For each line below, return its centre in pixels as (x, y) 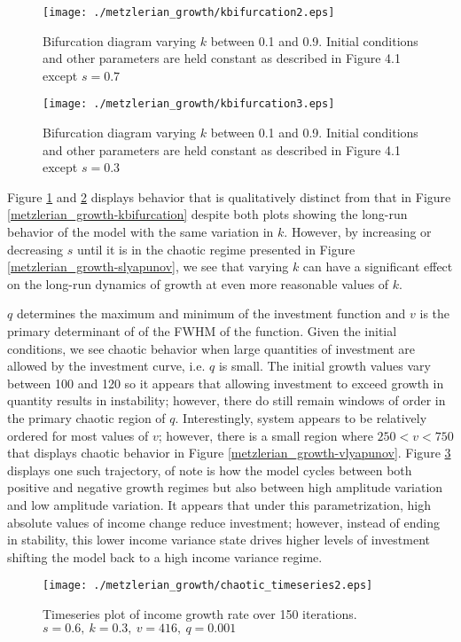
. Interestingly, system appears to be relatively (301, 418)
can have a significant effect (378, 266)
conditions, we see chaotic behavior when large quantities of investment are (211, 348)
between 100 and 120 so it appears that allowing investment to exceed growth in (226, 383)
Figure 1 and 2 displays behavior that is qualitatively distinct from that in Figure (229, 196)
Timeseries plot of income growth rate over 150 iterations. (200, 614)
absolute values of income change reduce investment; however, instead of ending (224, 522)
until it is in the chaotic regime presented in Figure (216, 249)
